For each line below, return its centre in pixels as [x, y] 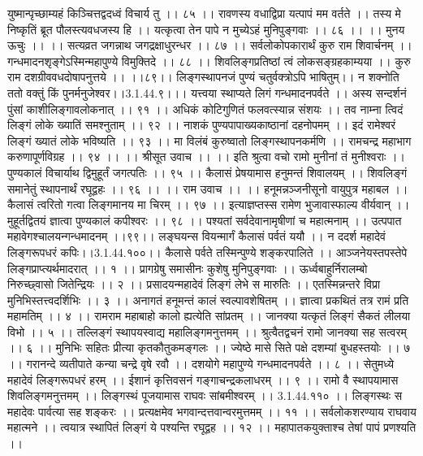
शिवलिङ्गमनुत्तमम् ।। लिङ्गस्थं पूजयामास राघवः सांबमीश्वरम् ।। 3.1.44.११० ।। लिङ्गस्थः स [205, 395]
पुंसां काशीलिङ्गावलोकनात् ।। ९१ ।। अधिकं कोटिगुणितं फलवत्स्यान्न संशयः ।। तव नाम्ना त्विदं [205, 109]
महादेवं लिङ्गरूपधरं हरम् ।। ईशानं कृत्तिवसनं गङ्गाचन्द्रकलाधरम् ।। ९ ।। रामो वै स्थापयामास [203, 379]
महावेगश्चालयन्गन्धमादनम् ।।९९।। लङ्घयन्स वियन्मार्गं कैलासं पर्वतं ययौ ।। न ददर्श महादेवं [196, 236]
